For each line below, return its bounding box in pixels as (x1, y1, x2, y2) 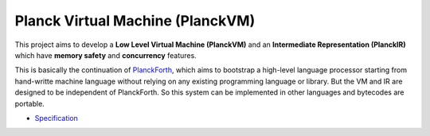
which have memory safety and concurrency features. (14, 50, 197, 60)
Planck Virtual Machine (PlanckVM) (14, 12, 256, 29)
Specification (34, 113, 79, 122)
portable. (14, 99, 45, 108)
